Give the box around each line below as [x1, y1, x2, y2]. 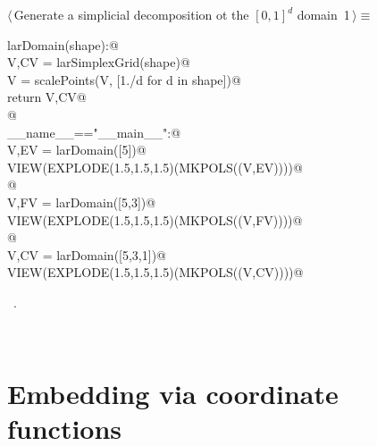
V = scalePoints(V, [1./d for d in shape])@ [7, 70, 241, 88]
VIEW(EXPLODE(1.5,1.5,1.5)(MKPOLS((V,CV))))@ [7, 263, 304, 282]
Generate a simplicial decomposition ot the [13, 5, 249, 23]
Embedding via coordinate [7, 375, 339, 412]
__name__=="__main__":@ [7, 122, 181, 141]
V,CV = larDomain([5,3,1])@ [7, 245, 166, 264]
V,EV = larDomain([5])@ [7, 140, 147, 159]
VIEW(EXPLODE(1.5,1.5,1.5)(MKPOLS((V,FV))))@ [7, 210, 303, 229]
